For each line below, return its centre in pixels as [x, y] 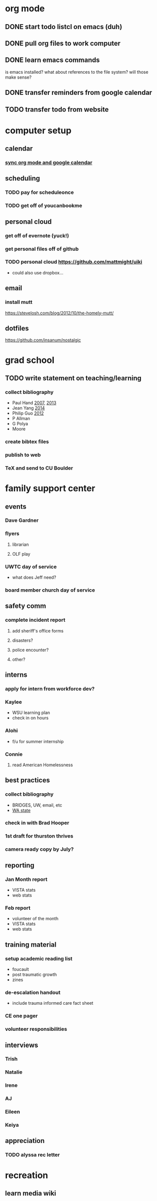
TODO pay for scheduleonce [40, 192]
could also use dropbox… [38, 272]
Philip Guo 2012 [28, 413]
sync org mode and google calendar [49, 163]
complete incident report [35, 620]
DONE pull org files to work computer [63, 43]
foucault [21, 969]
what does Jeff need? [34, 577]
